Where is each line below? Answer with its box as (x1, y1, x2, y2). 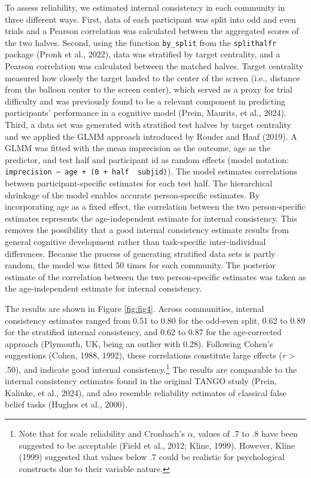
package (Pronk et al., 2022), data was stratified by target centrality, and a (5, 48, 280, 60)
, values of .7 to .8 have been (193, 427, 298, 439)
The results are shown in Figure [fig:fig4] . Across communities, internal (5, 302, 264, 314)
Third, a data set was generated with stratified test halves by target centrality (5, 118, 291, 130)
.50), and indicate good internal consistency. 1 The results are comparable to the (5, 361, 297, 375)
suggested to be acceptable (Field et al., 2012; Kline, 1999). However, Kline (19, 439, 295, 451)
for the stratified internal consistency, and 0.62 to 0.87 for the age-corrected (5, 326, 282, 338)
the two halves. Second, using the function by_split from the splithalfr (5, 36, 277, 48)
